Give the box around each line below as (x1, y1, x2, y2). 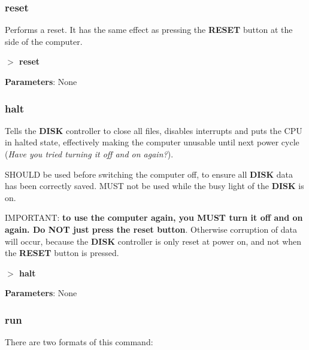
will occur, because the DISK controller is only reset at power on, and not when (5, 235, 302, 247)
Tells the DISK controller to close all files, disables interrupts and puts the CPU (5, 124, 302, 136)
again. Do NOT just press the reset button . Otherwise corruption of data (5, 223, 298, 235)
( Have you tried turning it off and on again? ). (5, 148, 174, 160)
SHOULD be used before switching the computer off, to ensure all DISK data (5, 168, 293, 180)
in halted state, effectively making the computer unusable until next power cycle (5, 136, 299, 148)
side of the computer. (5, 35, 83, 47)
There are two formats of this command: (5, 336, 153, 348)
